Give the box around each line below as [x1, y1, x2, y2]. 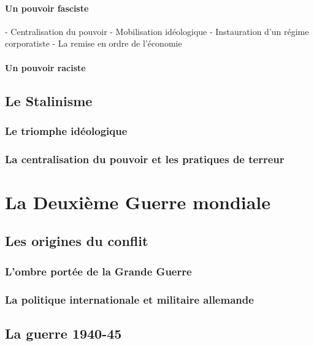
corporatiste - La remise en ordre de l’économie [5, 37, 182, 50]
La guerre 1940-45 [5, 323, 122, 342]
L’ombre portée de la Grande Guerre [5, 263, 192, 279]
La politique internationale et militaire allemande [5, 291, 254, 307]
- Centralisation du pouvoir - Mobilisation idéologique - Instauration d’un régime [5, 25, 309, 37]
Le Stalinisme [5, 91, 93, 110]
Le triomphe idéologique [5, 123, 128, 138]
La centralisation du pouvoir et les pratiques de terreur [5, 151, 285, 166]
